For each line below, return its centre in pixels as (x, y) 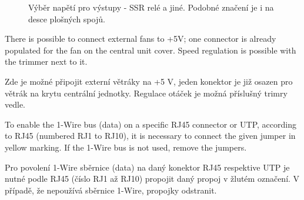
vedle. (15, 104)
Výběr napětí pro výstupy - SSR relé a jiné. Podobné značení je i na (151, 7)
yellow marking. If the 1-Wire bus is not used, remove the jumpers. (126, 147)
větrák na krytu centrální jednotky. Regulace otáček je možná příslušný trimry (146, 93)
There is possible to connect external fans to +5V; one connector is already (141, 39)
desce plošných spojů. (67, 19)
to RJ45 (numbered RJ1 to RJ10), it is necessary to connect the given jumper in (150, 136)
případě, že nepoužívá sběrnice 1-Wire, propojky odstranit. (111, 190)
